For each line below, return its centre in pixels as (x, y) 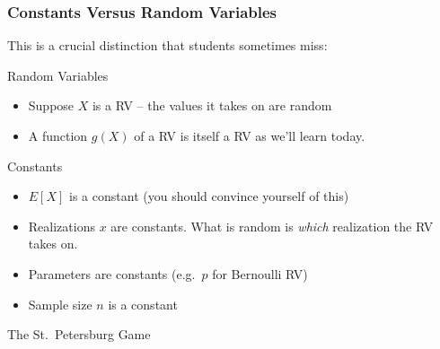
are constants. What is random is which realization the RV (272, 226)
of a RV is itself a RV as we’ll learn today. (250, 135)
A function (58, 135)
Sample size (60, 304)
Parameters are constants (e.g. (112, 273)
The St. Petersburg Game (79, 334)
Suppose (51, 105)
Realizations (62, 226)
